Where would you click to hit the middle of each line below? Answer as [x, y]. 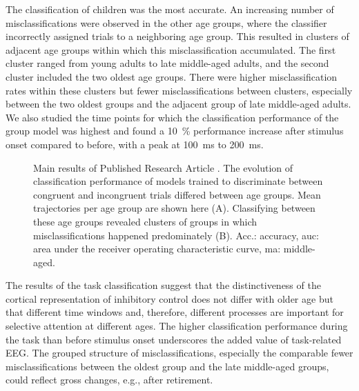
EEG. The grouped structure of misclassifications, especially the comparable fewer [179, 353]
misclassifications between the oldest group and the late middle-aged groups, [167, 366]
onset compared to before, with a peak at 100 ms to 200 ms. [135, 144]
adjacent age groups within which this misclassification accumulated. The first [171, 49]
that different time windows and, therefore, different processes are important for [175, 312]
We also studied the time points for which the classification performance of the [172, 117]
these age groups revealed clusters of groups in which [145, 221]
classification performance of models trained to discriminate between [178, 181]
